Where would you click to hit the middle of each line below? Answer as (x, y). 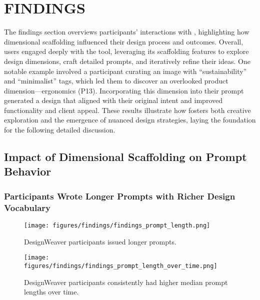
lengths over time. (51, 292)
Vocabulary (27, 207)
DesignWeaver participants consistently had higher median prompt (126, 282)
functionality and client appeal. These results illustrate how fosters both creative (127, 110)
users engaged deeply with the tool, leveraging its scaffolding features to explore (126, 51)
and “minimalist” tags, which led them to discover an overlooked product (116, 81)
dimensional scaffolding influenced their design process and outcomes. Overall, (124, 41)
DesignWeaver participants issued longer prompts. (100, 241)
